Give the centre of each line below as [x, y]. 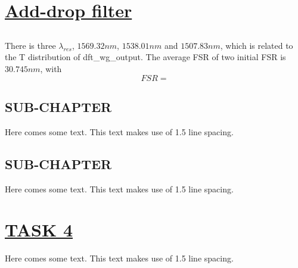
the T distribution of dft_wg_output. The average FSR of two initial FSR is [145, 57]
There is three [30, 45]
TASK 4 [39, 230]
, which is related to [257, 45]
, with [51, 68]
